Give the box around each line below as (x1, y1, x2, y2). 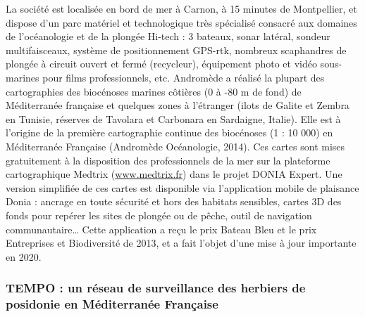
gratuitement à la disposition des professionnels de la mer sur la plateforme (6, 153, 330, 167)
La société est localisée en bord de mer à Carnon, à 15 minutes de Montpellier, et (6, 1, 357, 15)
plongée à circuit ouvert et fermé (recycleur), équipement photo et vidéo (6, 56, 317, 71)
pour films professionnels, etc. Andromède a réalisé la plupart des (42, 70, 325, 84)
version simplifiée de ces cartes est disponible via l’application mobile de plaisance (6, 180, 359, 195)
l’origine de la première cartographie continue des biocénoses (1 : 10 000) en (6, 125, 333, 140)
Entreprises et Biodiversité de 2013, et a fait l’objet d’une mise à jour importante (6, 235, 357, 250)
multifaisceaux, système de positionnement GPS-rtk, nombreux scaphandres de (6, 42, 347, 57)
